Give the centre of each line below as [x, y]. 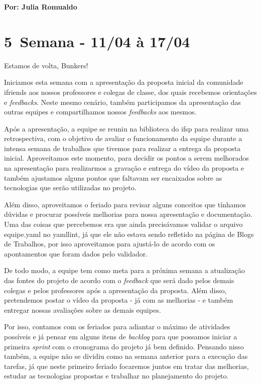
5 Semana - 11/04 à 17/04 [97, 41]
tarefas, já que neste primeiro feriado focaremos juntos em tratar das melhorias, [126, 366]
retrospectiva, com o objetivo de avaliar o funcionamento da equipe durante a [123, 138]
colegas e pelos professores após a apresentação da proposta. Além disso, [115, 290]
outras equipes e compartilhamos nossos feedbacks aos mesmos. [100, 112]
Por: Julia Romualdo [41, 7]
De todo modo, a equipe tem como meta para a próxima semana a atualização [124, 270]
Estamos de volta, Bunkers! [46, 65]
